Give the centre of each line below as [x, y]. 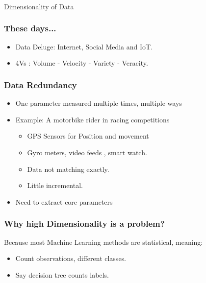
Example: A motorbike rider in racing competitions [92, 119]
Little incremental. [55, 185]
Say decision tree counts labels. [62, 274]
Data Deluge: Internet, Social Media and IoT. [84, 46]
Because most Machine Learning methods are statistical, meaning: [103, 242]
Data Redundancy [40, 84]
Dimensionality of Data [39, 6]
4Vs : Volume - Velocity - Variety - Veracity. [82, 63]
